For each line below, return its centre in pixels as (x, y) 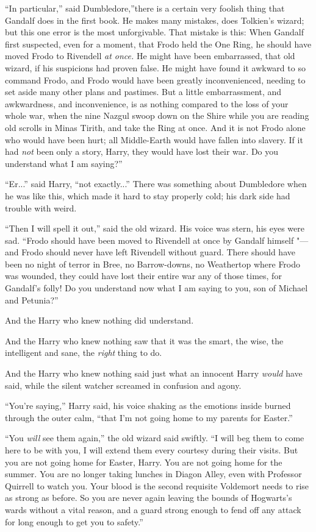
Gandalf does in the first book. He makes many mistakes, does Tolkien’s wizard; (155, 20)
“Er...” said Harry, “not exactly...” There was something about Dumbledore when (156, 184)
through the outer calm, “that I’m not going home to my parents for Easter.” (149, 417)
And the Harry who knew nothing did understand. (99, 320)
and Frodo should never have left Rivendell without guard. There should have (150, 252)
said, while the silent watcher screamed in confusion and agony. (123, 385)
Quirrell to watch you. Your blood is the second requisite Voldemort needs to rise (157, 485)
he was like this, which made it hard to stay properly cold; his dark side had (148, 195)
